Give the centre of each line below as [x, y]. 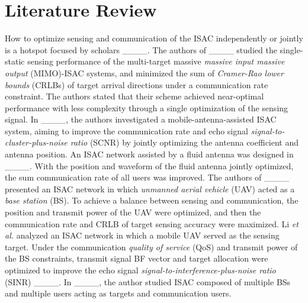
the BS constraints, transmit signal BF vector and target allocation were [137, 258]
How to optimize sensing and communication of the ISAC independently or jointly [154, 38]
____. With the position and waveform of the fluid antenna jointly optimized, [149, 165]
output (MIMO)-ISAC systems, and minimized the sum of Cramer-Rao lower [144, 72]
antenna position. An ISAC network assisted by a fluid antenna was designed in [149, 154]
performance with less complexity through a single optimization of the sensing [147, 107]
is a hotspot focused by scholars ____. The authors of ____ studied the [141, 49]
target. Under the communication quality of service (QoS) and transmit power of [151, 246]
